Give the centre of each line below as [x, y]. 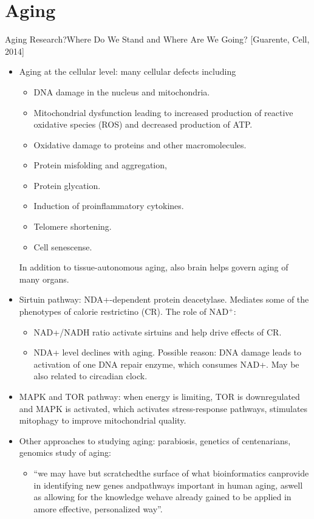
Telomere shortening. [73, 226]
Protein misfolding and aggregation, [100, 165]
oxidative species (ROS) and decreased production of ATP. [143, 124]
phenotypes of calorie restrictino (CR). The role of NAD [124, 311]
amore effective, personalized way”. [98, 508]
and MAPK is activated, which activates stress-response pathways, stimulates [163, 408]
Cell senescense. [63, 246]
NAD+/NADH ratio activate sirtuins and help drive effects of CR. [158, 332]
